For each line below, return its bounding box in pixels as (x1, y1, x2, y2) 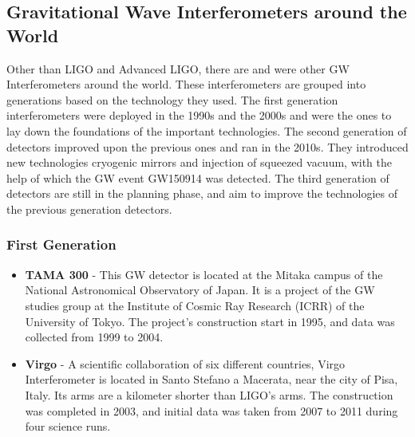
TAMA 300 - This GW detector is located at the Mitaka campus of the (25, 266, 383, 282)
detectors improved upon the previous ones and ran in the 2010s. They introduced (6, 138, 409, 155)
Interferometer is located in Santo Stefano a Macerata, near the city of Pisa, (25, 371, 398, 388)
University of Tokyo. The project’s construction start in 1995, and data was (25, 313, 395, 329)
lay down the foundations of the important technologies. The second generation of (6, 122, 407, 139)
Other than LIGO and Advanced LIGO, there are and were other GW (6, 60, 350, 77)
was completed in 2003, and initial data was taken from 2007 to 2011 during (25, 402, 398, 419)
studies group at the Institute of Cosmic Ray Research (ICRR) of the (25, 297, 365, 313)
